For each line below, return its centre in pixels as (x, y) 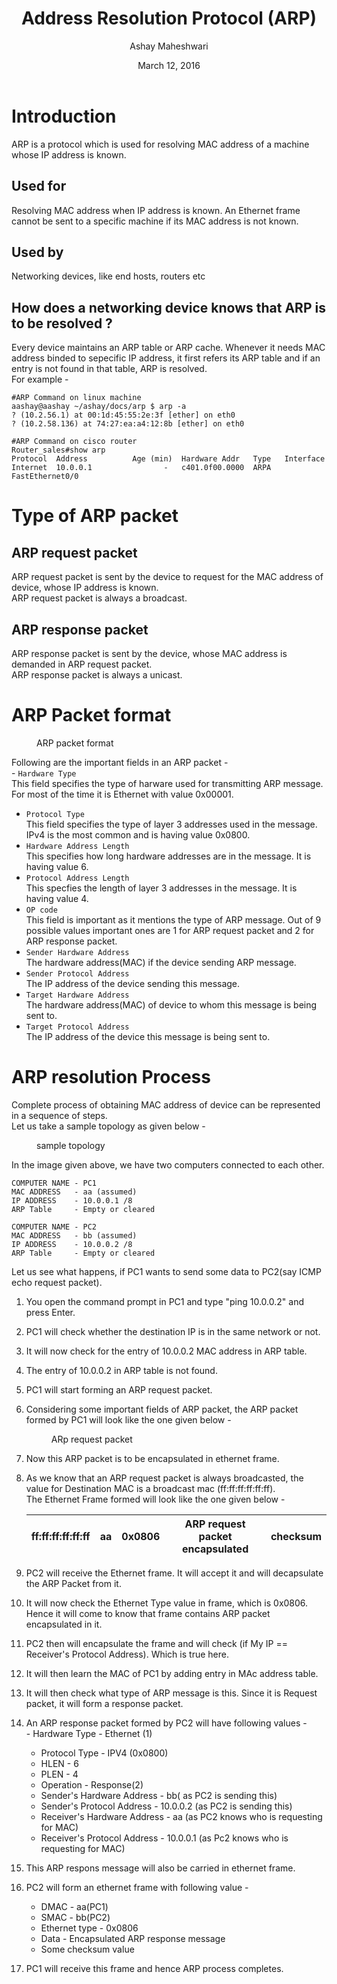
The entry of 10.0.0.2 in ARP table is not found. (121, 1370)
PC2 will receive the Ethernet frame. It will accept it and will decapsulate (174, 1573)
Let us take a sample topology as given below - (108, 1126)
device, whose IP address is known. (85, 588)
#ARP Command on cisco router (74, 442)
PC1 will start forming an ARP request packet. (119, 1389)
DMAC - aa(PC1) (74, 1906)
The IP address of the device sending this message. (133, 983)
